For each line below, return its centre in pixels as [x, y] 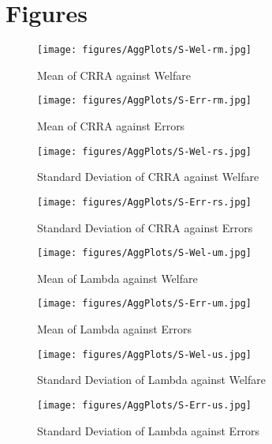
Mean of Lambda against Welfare [117, 278]
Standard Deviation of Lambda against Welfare [151, 380]
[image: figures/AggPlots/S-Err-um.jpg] [145, 304]
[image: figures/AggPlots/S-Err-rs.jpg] [145, 202]
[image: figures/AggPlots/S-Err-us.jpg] [145, 405]
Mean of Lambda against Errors [114, 329]
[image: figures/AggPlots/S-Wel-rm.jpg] [145, 50]
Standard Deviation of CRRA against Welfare [148, 177]
